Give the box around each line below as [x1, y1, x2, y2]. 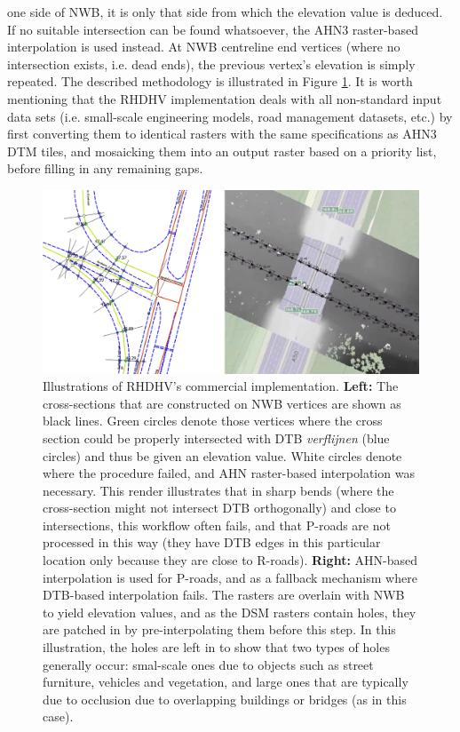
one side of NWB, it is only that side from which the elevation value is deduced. [7, 3, 443, 20]
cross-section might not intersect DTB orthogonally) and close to [43, 498, 396, 517]
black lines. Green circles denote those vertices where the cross [43, 411, 383, 430]
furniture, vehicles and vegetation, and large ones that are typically [43, 672, 408, 691]
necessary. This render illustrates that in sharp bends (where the [43, 481, 394, 499]
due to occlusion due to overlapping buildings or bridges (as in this [43, 689, 407, 708]
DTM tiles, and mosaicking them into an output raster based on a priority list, [7, 141, 437, 160]
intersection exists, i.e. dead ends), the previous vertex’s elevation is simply [7, 54, 416, 73]
